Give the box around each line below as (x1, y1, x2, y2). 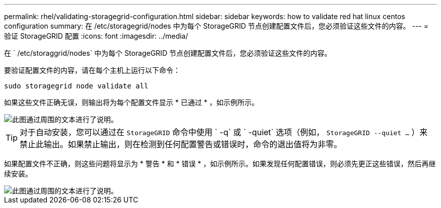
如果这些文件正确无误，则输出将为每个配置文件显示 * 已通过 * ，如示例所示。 (4, 98, 259, 107)
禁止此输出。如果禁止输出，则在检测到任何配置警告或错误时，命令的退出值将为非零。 (20, 139, 342, 149)
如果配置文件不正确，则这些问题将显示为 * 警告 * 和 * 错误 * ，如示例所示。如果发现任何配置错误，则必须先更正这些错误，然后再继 (4, 159, 436, 168)
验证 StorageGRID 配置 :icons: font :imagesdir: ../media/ (4, 32, 188, 40)
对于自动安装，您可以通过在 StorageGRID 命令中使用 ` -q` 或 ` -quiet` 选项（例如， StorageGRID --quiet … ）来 (20, 127, 428, 137)
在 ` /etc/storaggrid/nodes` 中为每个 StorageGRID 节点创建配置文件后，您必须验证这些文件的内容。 (4, 49, 332, 57)
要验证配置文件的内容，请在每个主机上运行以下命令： (4, 66, 180, 74)
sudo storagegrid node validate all (4, 82, 149, 90)
